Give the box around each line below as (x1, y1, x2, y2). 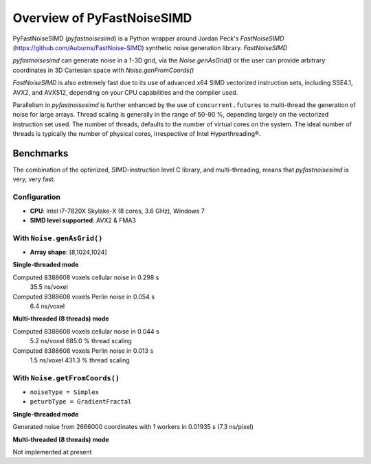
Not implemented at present (12, 448, 92, 456)
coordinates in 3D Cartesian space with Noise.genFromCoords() (12, 66, 194, 74)
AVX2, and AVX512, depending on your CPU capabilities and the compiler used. (12, 88, 238, 96)
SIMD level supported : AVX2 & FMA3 (30, 216, 137, 224)
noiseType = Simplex (30, 388, 100, 396)
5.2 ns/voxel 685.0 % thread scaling (30, 337, 132, 345)
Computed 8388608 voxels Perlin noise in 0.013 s (12, 347, 154, 355)
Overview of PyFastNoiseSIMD (12, 10, 192, 25)
